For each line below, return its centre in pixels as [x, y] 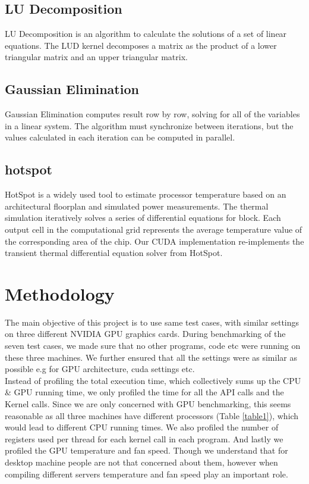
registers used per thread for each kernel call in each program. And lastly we [144, 438]
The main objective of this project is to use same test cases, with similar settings [152, 322]
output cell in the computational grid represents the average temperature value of [154, 229]
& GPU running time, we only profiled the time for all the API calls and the [144, 392]
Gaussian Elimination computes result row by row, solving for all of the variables [152, 114]
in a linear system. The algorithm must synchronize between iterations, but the [149, 125]
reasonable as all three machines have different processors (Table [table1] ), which [152, 415]
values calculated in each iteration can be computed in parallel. [120, 137]
